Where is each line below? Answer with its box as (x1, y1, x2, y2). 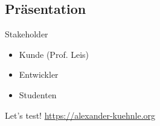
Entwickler (19, 68, 59, 81)
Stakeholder (5, 28, 48, 40)
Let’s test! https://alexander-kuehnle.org (5, 109, 156, 121)
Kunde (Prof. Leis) (19, 48, 89, 60)
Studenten (19, 88, 57, 101)
